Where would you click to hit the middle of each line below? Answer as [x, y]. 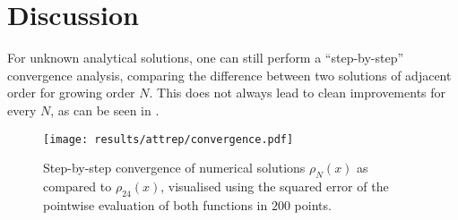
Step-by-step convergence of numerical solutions [174, 168]
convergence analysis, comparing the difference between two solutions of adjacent [229, 75]
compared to [78, 186]
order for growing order [71, 93]
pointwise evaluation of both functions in [156, 204]
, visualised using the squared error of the [275, 186]
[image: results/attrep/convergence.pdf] [169, 139]
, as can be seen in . [105, 110]
